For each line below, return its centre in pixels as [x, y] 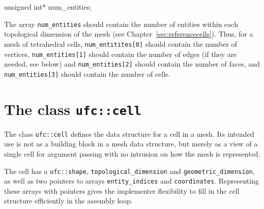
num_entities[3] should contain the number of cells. [87, 73]
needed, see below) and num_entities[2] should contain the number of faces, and [132, 64]
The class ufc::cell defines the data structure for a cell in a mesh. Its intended [129, 133]
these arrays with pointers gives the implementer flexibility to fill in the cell [122, 190]
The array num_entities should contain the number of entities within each [121, 24]
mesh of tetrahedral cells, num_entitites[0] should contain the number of [121, 43]
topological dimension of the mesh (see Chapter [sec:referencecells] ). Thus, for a [129, 34]
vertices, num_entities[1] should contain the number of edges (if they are [121, 54]
